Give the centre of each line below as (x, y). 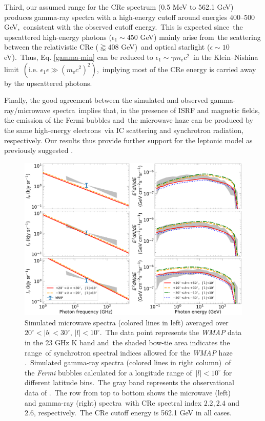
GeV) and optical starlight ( (166, 47)
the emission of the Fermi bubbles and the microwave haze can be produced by (129, 120)
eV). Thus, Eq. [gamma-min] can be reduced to (79, 57)
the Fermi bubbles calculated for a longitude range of (108, 372)
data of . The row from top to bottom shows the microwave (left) (128, 392)
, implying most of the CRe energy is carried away (176, 69)
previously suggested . (39, 150)
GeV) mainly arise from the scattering (200, 37)
